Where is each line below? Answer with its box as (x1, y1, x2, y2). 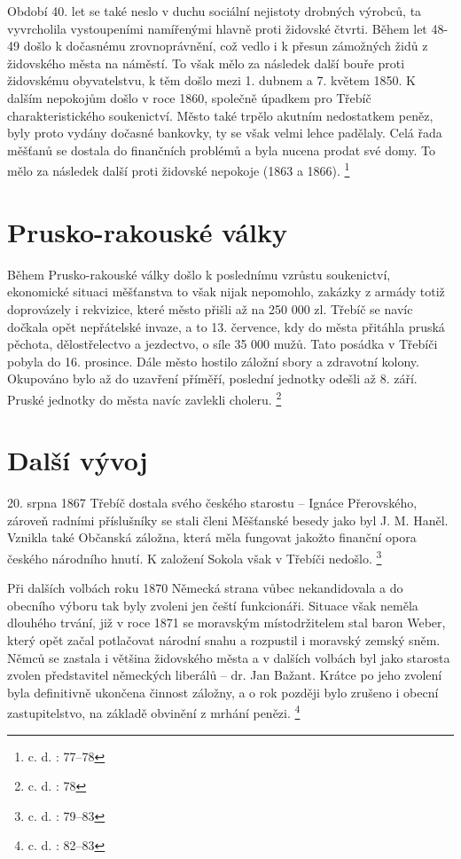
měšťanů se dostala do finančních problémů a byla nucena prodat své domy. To (7, 140, 435, 159)
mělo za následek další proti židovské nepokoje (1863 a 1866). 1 (7, 159, 350, 179)
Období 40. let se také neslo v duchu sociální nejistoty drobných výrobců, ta (7, 2, 422, 20)
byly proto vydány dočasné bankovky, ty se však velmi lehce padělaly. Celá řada (7, 123, 442, 142)
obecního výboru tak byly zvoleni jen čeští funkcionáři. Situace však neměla (7, 595, 418, 614)
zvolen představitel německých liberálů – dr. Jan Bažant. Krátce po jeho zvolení (7, 666, 442, 684)
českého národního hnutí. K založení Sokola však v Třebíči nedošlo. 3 (7, 547, 382, 567)
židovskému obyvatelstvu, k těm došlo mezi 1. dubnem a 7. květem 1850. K (7, 71, 417, 90)
